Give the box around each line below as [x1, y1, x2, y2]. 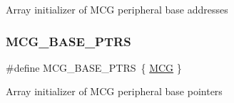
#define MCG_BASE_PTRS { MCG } [6, 60, 182, 75]
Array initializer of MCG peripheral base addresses [6, 2, 228, 16]
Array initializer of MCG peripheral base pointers [6, 84, 223, 99]
